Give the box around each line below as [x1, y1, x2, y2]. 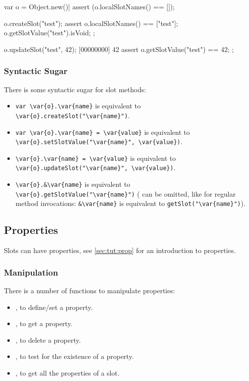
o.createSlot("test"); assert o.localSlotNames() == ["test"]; [4, 18, 178, 28]
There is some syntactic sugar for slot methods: [4, 84, 146, 94]
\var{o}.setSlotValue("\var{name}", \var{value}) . [15, 136, 183, 147]
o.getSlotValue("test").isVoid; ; [4, 27, 95, 38]
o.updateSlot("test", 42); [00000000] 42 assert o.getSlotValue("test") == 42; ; [4, 44, 234, 54]
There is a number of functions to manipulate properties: [4, 285, 175, 296]
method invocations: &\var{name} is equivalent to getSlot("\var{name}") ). [15, 198, 246, 208]
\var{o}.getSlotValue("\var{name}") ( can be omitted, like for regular [15, 188, 236, 199]
